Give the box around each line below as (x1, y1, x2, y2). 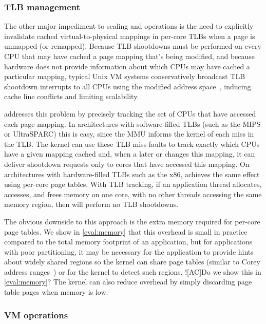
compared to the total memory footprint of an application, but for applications (4, 236, 253, 247)
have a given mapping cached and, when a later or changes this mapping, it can (4, 148, 255, 159)
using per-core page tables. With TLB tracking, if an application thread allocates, (4, 179, 262, 189)
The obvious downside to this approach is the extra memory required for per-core (4, 216, 260, 226)
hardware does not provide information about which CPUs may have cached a (4, 61, 250, 71)
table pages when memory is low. (4, 287, 108, 297)
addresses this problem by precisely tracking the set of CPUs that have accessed (4, 108, 256, 119)
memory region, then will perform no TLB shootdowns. (4, 199, 179, 209)
